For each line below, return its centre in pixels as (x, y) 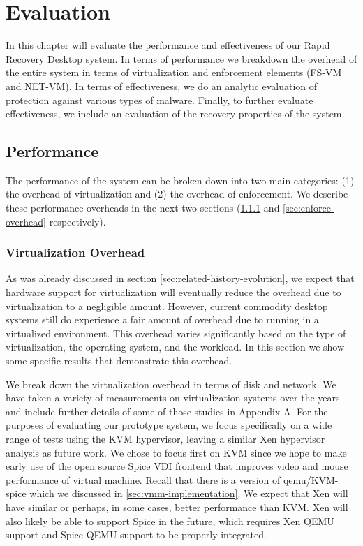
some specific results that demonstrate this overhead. (119, 361)
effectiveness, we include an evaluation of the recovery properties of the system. (175, 113)
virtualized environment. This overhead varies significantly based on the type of (176, 333)
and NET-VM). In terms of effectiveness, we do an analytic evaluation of (162, 86)
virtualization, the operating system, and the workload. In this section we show (175, 347)
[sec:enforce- (309, 208)
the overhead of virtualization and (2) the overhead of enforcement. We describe (177, 194)
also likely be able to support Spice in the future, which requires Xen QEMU (170, 521)
